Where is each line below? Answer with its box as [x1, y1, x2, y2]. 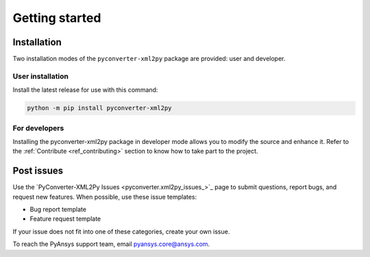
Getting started [12, 10, 101, 25]
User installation [12, 71, 69, 81]
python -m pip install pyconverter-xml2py [27, 104, 172, 112]
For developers [12, 123, 64, 133]
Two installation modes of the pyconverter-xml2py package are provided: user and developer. [12, 55, 286, 63]
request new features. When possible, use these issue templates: [12, 193, 197, 201]
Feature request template [29, 215, 101, 223]
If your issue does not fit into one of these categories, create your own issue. [12, 227, 230, 236]
